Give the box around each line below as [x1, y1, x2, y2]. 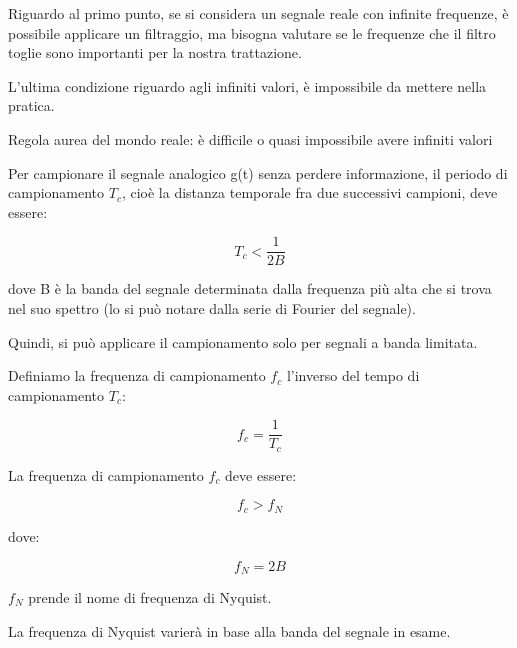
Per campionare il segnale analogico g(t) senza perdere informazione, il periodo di [8, 162, 508, 183]
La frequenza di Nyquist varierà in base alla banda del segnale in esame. [8, 620, 451, 641]
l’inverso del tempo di [286, 365, 420, 386]
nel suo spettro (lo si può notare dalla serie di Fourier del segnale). [8, 298, 416, 318]
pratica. [8, 95, 55, 116]
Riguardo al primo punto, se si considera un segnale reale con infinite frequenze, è [8, 3, 509, 23]
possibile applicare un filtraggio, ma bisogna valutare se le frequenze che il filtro [8, 22, 496, 43]
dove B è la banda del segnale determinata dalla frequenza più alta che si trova [8, 278, 492, 299]
